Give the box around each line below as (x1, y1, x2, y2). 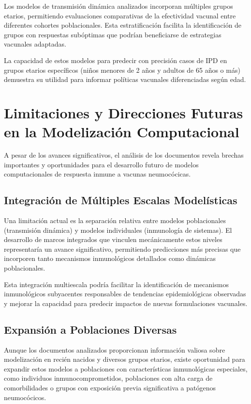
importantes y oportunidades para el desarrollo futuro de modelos (4, 159, 199, 169)
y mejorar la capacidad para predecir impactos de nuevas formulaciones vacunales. (4, 298, 248, 308)
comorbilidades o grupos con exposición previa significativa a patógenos (4, 382, 216, 392)
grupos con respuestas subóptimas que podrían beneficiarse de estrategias (4, 29, 221, 39)
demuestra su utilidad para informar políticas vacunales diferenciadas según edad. (4, 74, 246, 84)
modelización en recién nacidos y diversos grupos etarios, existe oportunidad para (4, 354, 245, 364)
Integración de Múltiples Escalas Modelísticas (4, 193, 237, 208)
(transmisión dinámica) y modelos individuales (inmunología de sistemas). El (4, 225, 232, 235)
